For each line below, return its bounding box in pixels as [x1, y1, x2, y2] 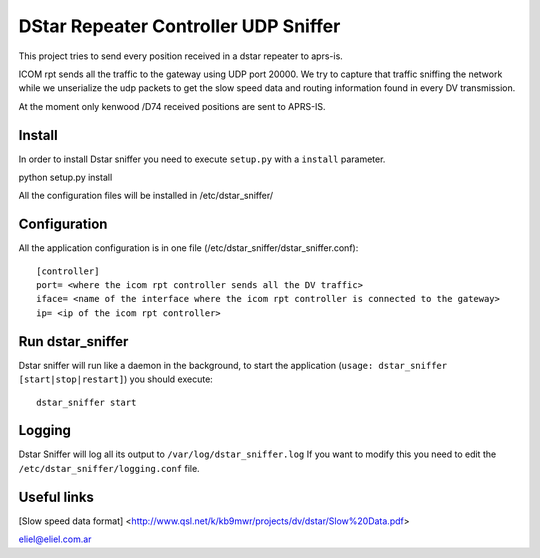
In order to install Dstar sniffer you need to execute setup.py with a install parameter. [18, 153, 386, 165]
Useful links [18, 488, 95, 505]
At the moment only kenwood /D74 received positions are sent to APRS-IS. [18, 100, 326, 112]
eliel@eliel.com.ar [18, 533, 92, 545]
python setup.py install [18, 171, 113, 184]
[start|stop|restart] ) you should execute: [18, 373, 214, 385]
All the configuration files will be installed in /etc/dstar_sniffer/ [18, 190, 274, 202]
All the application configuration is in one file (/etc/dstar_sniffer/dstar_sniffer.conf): [18, 242, 359, 254]
